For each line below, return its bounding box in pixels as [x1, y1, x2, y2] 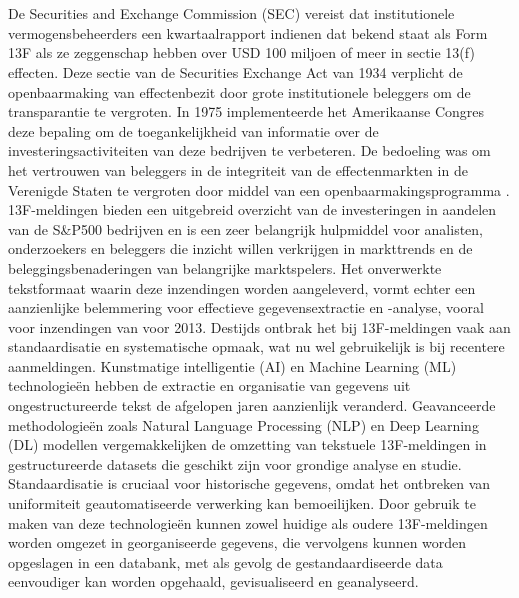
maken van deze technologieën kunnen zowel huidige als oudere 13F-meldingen [8, 512, 488, 533]
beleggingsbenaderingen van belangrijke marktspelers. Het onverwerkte [8, 257, 442, 278]
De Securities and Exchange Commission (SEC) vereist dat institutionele [8, 3, 455, 24]
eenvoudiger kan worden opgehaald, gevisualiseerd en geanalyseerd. [8, 571, 419, 592]
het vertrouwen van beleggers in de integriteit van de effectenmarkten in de [8, 159, 468, 180]
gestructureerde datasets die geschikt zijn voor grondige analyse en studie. [8, 453, 462, 474]
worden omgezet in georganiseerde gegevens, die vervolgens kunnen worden [8, 532, 467, 553]
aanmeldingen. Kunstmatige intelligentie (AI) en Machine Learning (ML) [8, 355, 457, 376]
